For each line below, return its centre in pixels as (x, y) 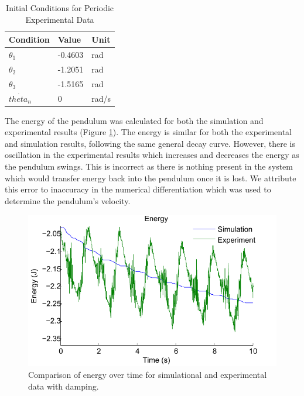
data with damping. (64, 386)
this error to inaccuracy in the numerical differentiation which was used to (138, 189)
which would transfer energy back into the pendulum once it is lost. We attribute (151, 178)
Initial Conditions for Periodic (60, 8)
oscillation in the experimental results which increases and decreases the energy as (152, 155)
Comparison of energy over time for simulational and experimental (148, 375)
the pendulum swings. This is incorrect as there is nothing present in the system (149, 166)
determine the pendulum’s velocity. (68, 200)
